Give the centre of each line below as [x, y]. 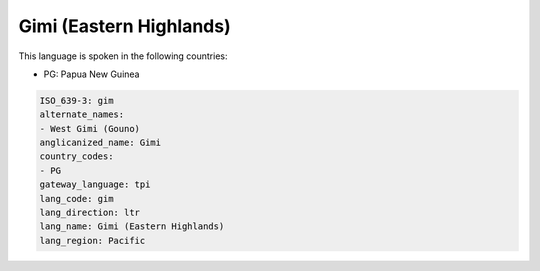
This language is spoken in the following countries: [123, 56]
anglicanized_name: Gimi [100, 143]
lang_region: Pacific [92, 240]
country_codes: [76, 156]
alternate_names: [82, 114]
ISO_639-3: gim [76, 100]
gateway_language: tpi [95, 184]
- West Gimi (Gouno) [89, 128]
